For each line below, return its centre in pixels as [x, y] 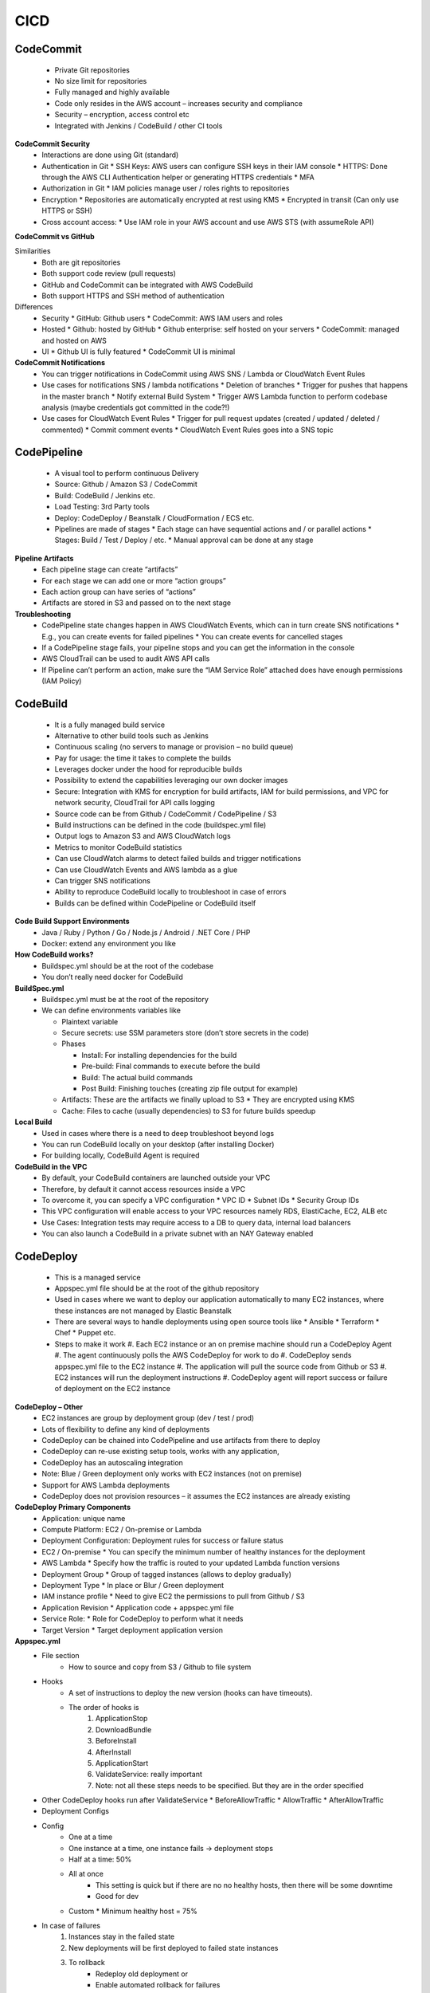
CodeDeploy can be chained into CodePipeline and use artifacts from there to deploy [181, 1440]
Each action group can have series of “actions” [119, 592]
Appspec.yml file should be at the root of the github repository [157, 1288]
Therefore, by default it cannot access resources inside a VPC [144, 1189]
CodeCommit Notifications [60, 363]
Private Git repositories [92, 70]
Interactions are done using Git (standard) [110, 155]
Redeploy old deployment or [142, 1974]
